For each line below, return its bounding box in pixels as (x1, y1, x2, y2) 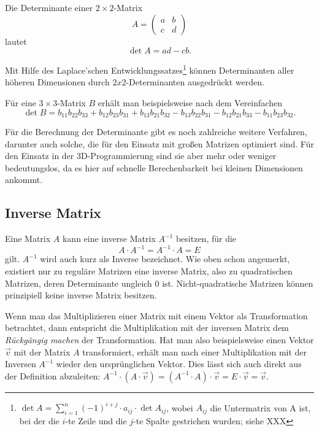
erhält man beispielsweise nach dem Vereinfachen (98, 96, 282, 109)
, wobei (166, 401, 193, 414)
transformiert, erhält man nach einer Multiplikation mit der (82, 345, 307, 358)
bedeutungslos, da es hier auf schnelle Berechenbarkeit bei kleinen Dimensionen (5, 161, 303, 174)
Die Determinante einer (5, 1, 93, 14)
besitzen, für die (175, 232, 237, 245)
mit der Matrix (13, 345, 71, 358)
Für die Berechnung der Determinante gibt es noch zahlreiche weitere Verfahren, (5, 125, 307, 138)
